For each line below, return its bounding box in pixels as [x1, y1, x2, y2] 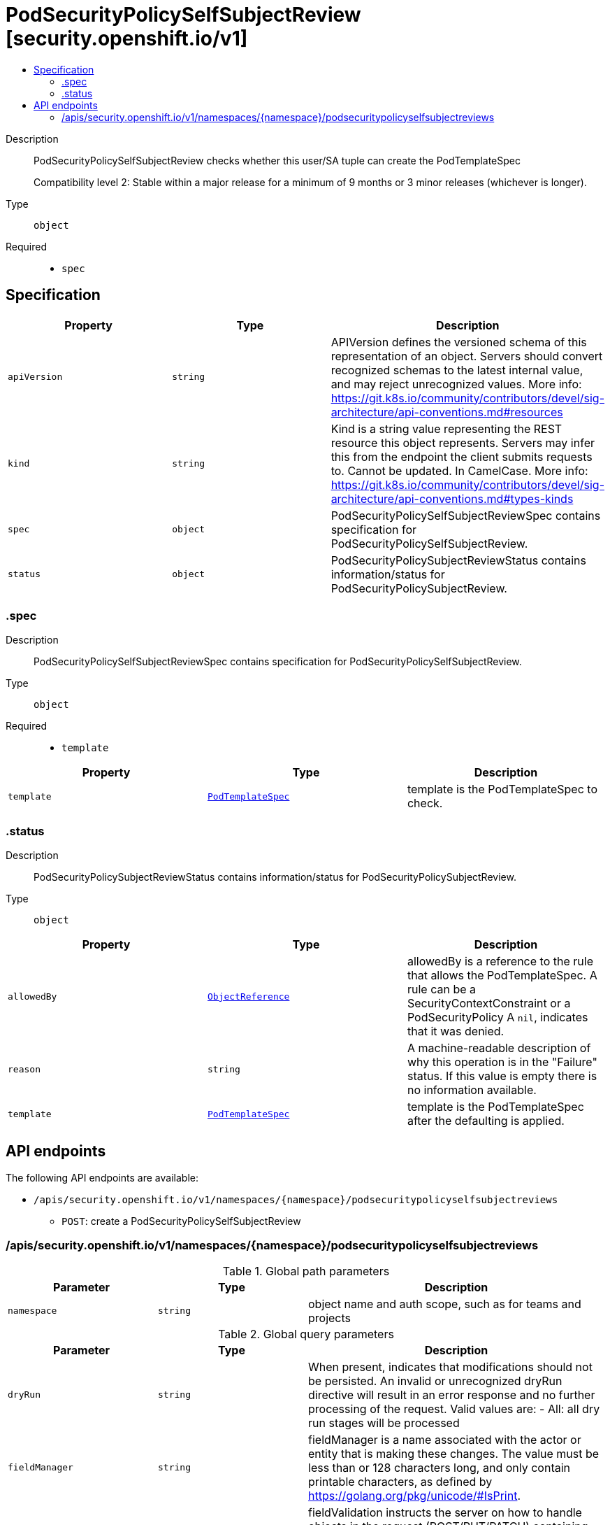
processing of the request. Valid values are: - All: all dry [308, 1401, 600, 1416]
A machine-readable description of [407, 1041, 591, 1056]
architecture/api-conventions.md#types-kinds [331, 491, 574, 506]
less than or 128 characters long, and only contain [308, 1460, 570, 1475]
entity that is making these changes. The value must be [308, 1446, 600, 1461]
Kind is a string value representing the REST [331, 421, 562, 436]
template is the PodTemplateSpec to [407, 782, 598, 797]
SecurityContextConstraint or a [407, 996, 571, 1011]
